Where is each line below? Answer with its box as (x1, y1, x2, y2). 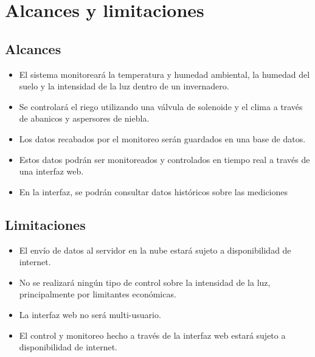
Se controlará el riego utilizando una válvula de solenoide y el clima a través (19, 100, 303, 113)
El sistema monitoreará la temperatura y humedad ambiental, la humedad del (19, 68, 310, 80)
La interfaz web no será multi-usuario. (19, 308, 161, 321)
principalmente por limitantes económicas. (19, 288, 176, 300)
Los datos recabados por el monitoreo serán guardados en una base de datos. (19, 132, 306, 145)
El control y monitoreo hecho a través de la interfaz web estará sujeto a (19, 328, 286, 341)
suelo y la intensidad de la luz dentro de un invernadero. (19, 80, 229, 92)
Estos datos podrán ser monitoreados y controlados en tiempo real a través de (19, 153, 310, 165)
